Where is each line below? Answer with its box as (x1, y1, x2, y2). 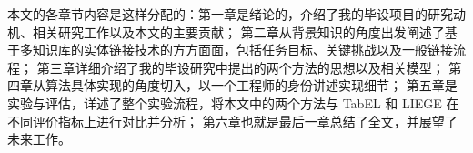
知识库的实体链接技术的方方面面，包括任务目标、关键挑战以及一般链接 (32, 40, 453, 59)
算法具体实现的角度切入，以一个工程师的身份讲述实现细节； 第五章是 (45, 76, 458, 95)
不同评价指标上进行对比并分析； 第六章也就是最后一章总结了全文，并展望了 (7, 111, 458, 130)
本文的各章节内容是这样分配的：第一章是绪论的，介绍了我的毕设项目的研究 (7, 5, 453, 23)
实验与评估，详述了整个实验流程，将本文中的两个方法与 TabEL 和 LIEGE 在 (7, 93, 459, 112)
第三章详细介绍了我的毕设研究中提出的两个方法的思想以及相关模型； (36, 57, 445, 76)
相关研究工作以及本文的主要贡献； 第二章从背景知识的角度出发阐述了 (32, 22, 445, 41)
